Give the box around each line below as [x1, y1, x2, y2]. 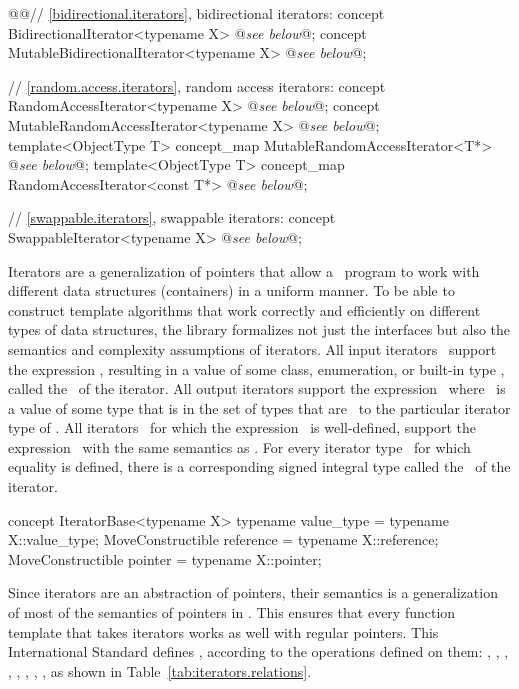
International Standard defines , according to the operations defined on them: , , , [8, 641, 509, 662]
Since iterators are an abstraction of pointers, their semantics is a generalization [8, 582, 498, 603]
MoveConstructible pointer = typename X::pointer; [8, 548, 322, 569]
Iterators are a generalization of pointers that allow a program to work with [8, 260, 480, 281]
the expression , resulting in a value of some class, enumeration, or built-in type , [8, 358, 505, 379]
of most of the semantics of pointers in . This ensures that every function [8, 602, 456, 623]
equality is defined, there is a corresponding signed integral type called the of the [8, 456, 511, 477]
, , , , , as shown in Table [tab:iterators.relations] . [8, 660, 312, 681]
